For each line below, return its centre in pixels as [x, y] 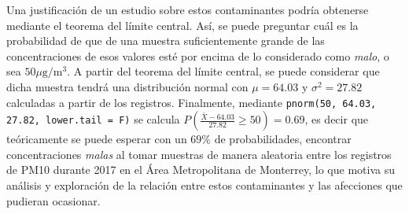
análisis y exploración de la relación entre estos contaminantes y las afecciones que [204, 185]
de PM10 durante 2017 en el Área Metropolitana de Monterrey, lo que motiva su [201, 170]
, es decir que [337, 119]
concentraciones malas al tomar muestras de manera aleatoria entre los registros [199, 154]
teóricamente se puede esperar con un [97, 139]
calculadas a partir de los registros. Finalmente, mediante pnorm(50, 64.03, [192, 102]
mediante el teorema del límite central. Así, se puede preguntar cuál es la [182, 25]
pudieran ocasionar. [53, 200]
